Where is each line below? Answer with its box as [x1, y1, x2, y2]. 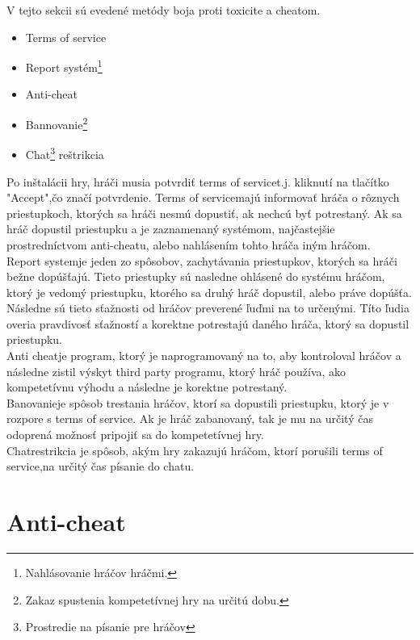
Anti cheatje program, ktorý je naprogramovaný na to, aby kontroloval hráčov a [6, 347, 401, 364]
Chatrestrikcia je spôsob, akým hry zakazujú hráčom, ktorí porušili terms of [6, 441, 383, 458]
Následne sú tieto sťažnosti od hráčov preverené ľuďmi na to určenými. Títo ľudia [6, 299, 410, 316]
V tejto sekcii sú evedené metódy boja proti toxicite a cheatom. [6, 2, 321, 18]
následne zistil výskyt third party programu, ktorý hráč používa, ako [6, 362, 346, 379]
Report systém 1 [25, 56, 103, 75]
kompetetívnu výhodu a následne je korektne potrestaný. [6, 379, 288, 395]
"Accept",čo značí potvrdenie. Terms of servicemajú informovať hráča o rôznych [6, 189, 400, 206]
